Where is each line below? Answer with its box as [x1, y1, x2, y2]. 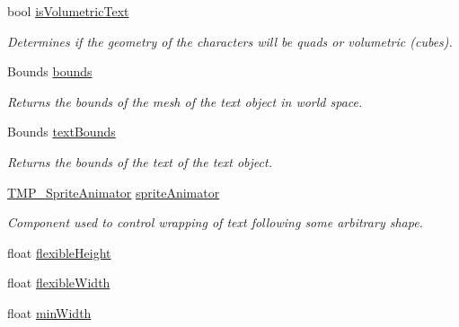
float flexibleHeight [7, 243, 111, 261]
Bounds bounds [7, 62, 93, 81]
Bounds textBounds [7, 122, 116, 141]
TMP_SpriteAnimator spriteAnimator [7, 182, 220, 201]
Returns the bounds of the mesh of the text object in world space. [7, 92, 363, 110]
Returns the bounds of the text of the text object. [7, 152, 272, 171]
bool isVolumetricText [7, 2, 129, 20]
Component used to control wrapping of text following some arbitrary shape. [7, 213, 423, 232]
